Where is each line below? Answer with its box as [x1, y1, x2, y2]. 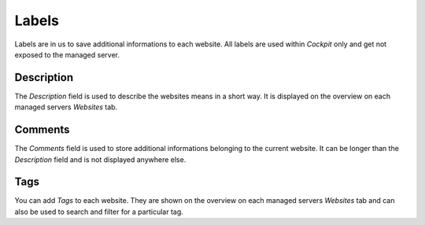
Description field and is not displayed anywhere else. [14, 154, 187, 164]
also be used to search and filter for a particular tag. [14, 207, 184, 216]
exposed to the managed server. [14, 50, 120, 59]
